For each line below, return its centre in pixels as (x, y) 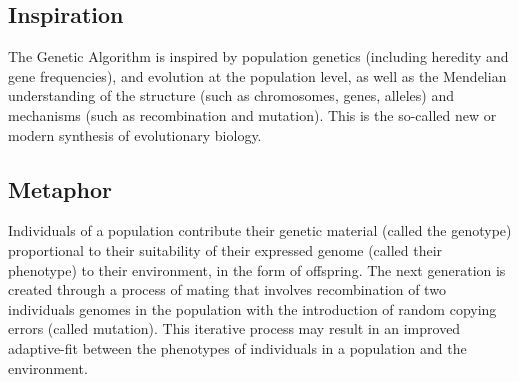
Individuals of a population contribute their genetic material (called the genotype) (260, 230)
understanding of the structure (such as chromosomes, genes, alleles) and (231, 95)
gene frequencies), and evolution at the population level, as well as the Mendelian (257, 75)
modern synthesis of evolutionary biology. (135, 134)
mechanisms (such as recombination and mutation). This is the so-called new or (252, 114)
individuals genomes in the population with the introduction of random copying (252, 308)
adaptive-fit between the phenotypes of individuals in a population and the (237, 347)
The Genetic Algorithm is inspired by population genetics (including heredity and (258, 56)
